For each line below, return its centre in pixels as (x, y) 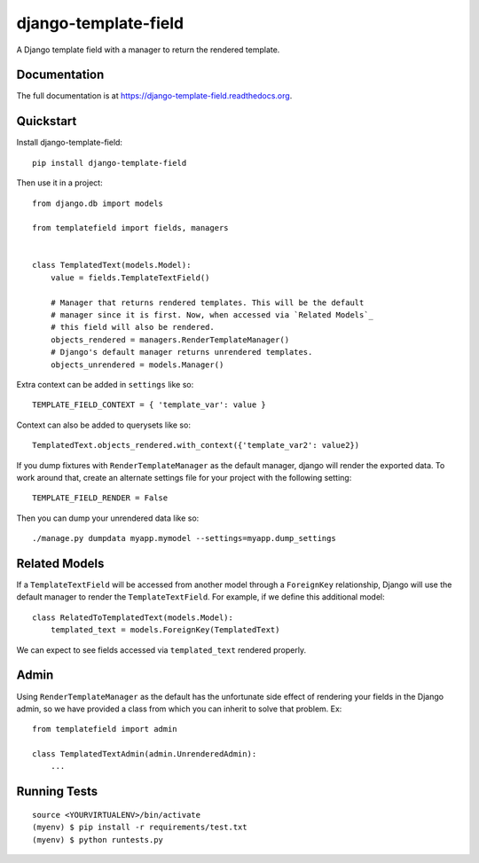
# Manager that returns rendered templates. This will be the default (207, 302)
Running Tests (57, 792)
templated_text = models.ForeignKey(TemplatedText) (165, 630)
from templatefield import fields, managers (131, 228)
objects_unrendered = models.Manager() (137, 365)
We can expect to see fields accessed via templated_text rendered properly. (161, 650)
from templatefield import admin (105, 729)
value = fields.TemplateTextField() (130, 278)
